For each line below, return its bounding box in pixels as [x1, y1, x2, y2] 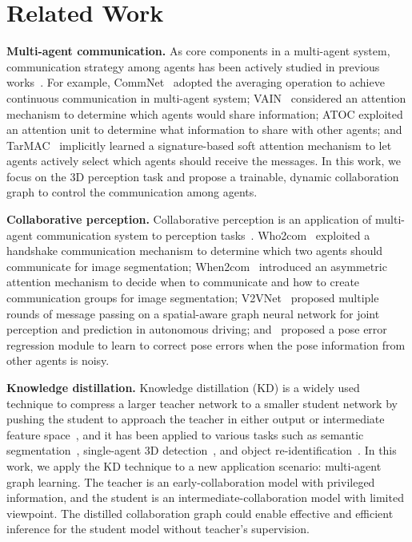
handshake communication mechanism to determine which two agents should [6, 242, 383, 259]
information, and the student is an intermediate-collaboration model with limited [6, 489, 404, 506]
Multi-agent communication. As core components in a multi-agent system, [6, 42, 390, 59]
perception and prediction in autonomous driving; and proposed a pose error [6, 321, 387, 338]
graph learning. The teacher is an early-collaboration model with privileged [6, 473, 375, 490]
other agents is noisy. [6, 352, 110, 369]
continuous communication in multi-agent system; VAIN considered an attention [6, 89, 406, 106]
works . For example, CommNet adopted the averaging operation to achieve [6, 74, 385, 91]
